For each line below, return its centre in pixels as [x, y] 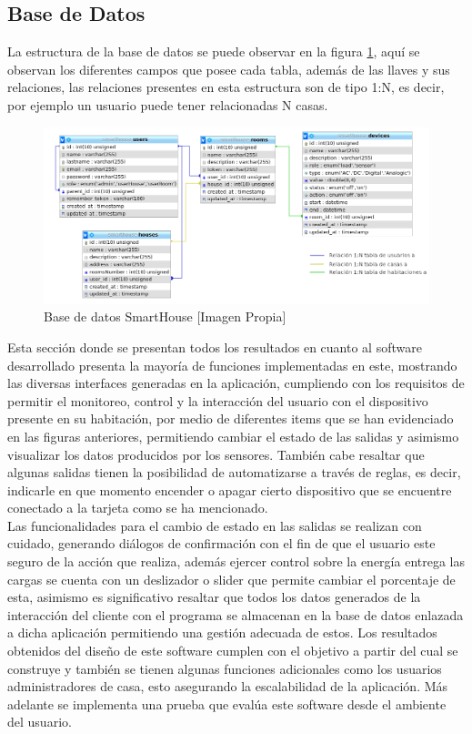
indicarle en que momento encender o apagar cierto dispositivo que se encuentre [230, 489]
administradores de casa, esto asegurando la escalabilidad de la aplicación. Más [228, 686]
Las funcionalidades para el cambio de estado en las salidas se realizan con [215, 525]
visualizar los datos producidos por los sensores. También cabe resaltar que [216, 454]
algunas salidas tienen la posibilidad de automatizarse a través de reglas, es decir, [234, 472]
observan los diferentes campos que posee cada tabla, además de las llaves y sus [229, 69]
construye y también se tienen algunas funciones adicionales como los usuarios [225, 668]
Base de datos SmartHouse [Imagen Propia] [165, 316]
